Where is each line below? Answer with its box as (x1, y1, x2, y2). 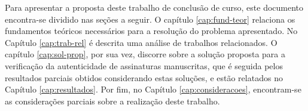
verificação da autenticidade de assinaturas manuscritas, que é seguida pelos (5, 59, 283, 72)
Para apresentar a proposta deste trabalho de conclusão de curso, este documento (5, 1, 304, 13)
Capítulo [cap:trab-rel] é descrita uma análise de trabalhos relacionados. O (5, 36, 277, 48)
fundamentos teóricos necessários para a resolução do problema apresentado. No (5, 24, 298, 37)
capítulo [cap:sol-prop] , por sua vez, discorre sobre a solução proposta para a (5, 48, 285, 60)
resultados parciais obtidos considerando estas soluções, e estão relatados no (5, 71, 283, 84)
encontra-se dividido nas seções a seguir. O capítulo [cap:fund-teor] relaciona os (5, 13, 295, 25)
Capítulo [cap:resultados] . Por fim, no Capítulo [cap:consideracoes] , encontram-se (5, 83, 301, 95)
